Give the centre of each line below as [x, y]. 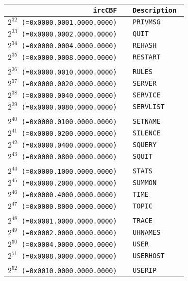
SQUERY [145, 145]
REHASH [145, 45]
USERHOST [149, 256]
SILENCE [147, 133]
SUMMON [145, 183]
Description [155, 10]
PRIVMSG [147, 22]
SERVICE [147, 95]
